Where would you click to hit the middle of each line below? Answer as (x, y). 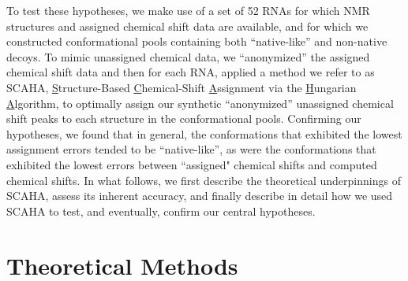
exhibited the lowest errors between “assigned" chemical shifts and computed (192, 164)
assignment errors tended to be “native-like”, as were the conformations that (191, 149)
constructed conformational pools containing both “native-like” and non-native (197, 41)
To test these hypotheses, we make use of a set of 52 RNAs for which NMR (188, 10)
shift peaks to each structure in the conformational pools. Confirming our (184, 118)
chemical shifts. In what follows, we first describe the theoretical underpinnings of (204, 180)
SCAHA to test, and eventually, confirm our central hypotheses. (161, 211)
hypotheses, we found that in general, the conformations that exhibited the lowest (204, 133)
